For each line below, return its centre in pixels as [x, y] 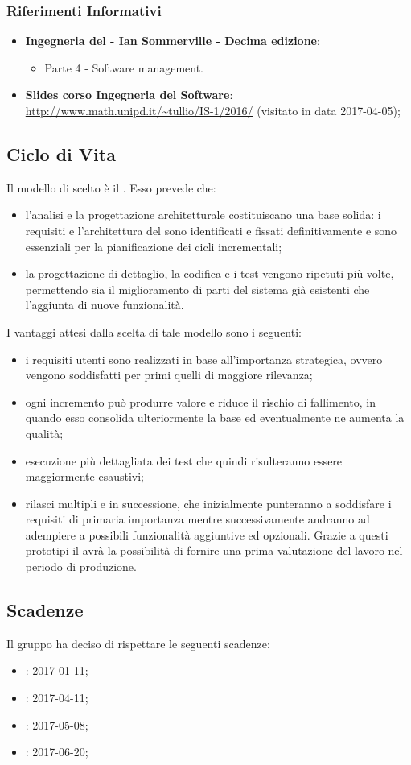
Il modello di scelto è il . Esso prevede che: [111, 187]
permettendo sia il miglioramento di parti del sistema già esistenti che [197, 289]
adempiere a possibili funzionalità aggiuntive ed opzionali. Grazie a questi [207, 534]
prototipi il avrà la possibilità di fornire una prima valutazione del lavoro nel [214, 550]
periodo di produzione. [81, 567]
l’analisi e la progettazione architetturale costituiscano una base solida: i [203, 215]
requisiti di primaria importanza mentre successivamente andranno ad [197, 519]
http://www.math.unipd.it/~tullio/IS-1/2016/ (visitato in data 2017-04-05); [213, 110]
